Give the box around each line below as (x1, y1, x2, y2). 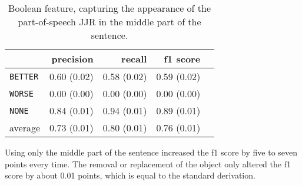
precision (51, 52, 94, 65)
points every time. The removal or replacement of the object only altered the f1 (5, 157, 291, 170)
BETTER (9, 71, 39, 81)
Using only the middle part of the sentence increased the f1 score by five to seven (5, 146, 298, 158)
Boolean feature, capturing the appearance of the (8, 1, 211, 15)
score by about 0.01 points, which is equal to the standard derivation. (5, 169, 255, 181)
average (9, 121, 41, 134)
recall (121, 52, 147, 65)
